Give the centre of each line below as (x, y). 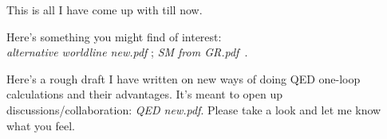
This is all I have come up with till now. (105, 10)
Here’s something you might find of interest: (114, 36)
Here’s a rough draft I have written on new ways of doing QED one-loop (184, 78)
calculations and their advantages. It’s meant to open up (144, 94)
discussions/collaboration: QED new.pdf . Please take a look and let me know (194, 109)
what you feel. (41, 125)
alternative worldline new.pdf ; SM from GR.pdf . (127, 52)
